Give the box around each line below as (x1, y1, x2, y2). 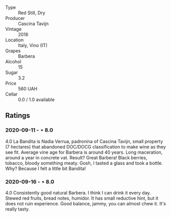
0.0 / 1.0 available (18, 97, 55, 103)
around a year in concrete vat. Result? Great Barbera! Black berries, (5, 154, 148, 160)
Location (5, 37, 24, 43)
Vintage (5, 26, 22, 32)
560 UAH (18, 86, 37, 91)
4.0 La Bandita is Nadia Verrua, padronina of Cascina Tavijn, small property (5, 138, 163, 144)
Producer (5, 15, 25, 21)
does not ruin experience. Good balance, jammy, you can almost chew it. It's (5, 200, 166, 206)
